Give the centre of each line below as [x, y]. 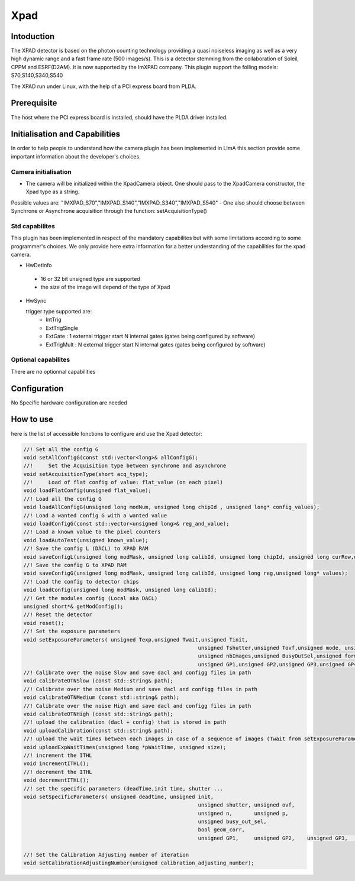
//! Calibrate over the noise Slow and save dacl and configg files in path [137, 673]
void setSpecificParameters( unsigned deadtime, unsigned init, [119, 796]
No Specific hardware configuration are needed [69, 403]
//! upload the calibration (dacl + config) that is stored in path [125, 722]
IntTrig [54, 320]
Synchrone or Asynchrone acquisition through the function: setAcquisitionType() [109, 211]
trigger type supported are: [59, 312]
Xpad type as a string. [53, 192]
